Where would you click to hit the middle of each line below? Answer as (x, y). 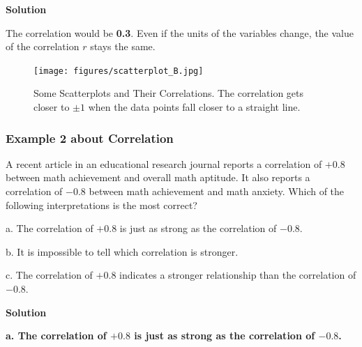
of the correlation (43, 46)
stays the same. (123, 46)
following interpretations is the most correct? (101, 205)
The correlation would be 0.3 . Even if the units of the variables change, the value (180, 32)
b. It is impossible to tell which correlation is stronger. (122, 251)
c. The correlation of (49, 275)
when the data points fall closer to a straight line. (194, 107)
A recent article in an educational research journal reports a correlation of (164, 163)
